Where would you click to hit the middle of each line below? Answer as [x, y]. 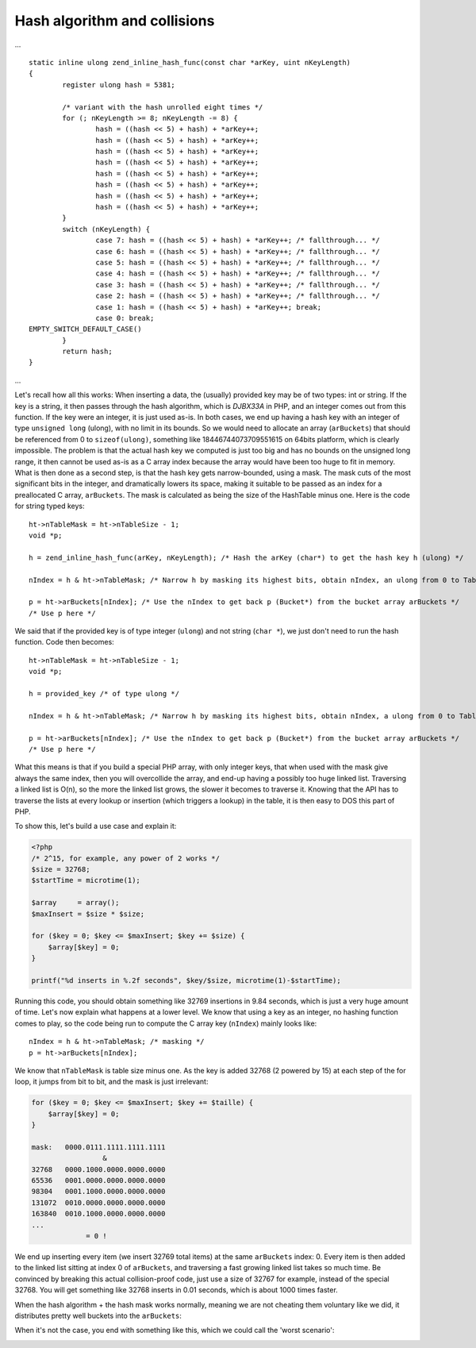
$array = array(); [75, 903]
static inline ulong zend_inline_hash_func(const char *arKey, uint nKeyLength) [190, 62]
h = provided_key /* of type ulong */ [104, 694]
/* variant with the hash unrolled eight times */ [163, 107]
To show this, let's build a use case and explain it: [96, 826]
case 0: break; [125, 318]
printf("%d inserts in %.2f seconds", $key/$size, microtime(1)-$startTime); [186, 980]
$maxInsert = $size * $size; [88, 914]
